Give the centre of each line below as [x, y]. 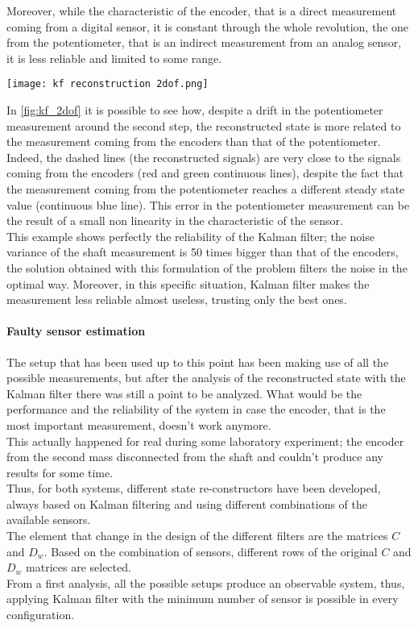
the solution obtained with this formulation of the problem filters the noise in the [207, 267]
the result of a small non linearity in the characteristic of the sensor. [175, 220]
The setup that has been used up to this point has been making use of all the [198, 362]
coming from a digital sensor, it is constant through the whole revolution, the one [208, 26]
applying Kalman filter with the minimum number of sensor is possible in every [203, 599]
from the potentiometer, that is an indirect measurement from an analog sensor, [204, 42]
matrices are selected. [79, 567]
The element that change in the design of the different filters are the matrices [197, 536]
